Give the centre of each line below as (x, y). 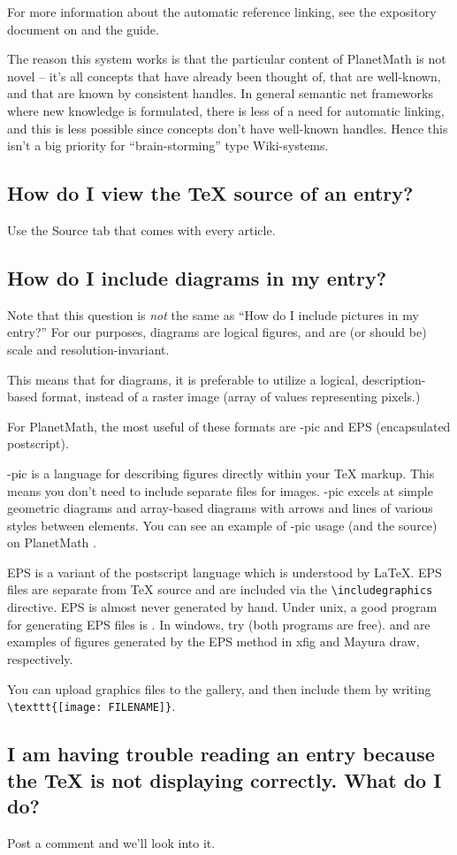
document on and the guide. (83, 29)
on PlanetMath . (52, 542)
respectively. (40, 658)
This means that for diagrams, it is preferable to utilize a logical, (183, 379)
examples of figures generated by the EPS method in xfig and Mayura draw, (213, 641)
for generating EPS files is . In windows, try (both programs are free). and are (219, 624)
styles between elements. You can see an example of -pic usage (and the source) (222, 525)
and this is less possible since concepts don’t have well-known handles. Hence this (228, 128)
